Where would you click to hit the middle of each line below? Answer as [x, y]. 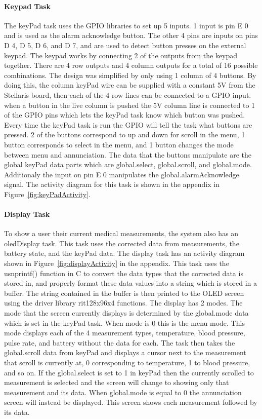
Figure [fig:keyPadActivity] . [47, 194]
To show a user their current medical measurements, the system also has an [121, 233]
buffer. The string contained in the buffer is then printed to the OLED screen [124, 293]
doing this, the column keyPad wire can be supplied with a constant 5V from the [130, 85]
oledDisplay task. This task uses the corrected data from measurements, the [122, 243]
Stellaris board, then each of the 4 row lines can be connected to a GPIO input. [128, 94]
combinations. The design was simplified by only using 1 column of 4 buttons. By [130, 75]
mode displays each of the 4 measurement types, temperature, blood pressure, [125, 333]
